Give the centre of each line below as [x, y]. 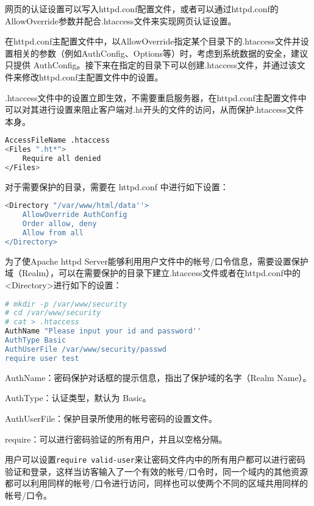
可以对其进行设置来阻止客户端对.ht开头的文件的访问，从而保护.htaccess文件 [155, 109]
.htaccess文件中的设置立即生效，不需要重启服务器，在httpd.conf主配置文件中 [156, 97]
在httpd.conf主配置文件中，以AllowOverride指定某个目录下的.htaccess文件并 [153, 41]
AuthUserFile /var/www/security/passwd [86, 349]
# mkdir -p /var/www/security [66, 304]
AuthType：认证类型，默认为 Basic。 [78, 398]
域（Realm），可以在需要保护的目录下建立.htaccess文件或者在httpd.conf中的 [153, 273]
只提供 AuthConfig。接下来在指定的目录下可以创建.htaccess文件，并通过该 [151, 65]
